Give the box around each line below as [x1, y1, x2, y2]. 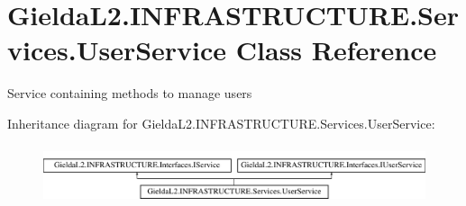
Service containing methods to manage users [7, 84, 252, 103]
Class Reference [235, 31, 437, 68]
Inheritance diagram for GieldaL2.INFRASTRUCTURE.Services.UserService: [7, 113, 435, 132]
